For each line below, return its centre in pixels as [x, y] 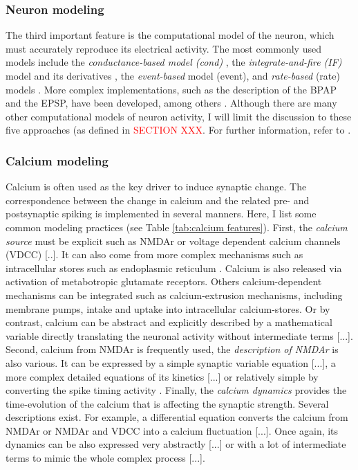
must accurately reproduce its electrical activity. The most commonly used [163, 48]
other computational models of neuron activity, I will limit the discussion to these [179, 116]
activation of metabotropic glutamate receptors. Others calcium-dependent [164, 281]
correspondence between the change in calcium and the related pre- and [158, 200]
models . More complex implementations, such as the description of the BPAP [171, 89]
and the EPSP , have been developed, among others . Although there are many [171, 103]
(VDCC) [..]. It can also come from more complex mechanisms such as [154, 254]
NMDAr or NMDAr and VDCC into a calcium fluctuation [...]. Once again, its [172, 430]
